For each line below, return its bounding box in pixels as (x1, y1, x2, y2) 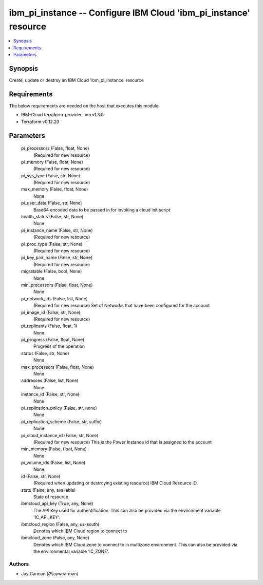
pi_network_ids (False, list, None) (21, 295, 88, 301)
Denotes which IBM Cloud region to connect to (33, 528, 128, 534)
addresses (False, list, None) (21, 377, 79, 383)
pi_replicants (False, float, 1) (21, 323, 77, 329)
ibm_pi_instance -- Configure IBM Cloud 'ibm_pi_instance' (9, 7, 250, 18)
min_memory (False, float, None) (21, 446, 87, 452)
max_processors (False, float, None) (21, 364, 94, 370)
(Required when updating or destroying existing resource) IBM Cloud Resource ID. (33, 480, 198, 486)
